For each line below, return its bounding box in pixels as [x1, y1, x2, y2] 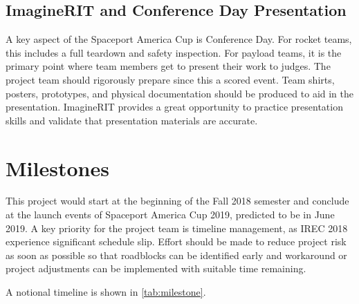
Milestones [6, 153, 109, 182]
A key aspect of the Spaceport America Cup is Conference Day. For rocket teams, [6, 32, 352, 46]
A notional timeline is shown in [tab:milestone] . [6, 285, 206, 299]
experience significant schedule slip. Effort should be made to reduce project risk [6, 234, 347, 249]
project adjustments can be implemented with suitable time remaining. [6, 261, 306, 276]
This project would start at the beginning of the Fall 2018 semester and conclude [6, 193, 349, 208]
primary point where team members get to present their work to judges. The [6, 59, 331, 73]
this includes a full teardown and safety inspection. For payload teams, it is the [6, 45, 342, 59]
